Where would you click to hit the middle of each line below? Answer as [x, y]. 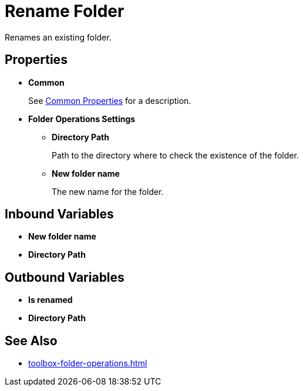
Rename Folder [65, 11]
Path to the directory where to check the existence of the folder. [175, 155]
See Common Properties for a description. [110, 100]
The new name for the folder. [108, 191]
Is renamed [51, 300]
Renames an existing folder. [58, 37]
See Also [31, 341]
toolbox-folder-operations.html [88, 363]
